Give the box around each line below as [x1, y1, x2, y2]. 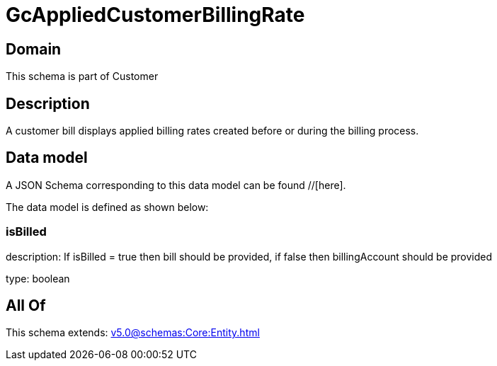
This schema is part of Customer [6, 70, 159, 83]
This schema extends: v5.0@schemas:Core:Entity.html [6, 326, 260, 339]
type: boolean [6, 272, 70, 285]
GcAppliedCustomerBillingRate [6, 3, 305, 27]
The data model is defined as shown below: [6, 200, 209, 213]
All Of [6, 297, 46, 315]
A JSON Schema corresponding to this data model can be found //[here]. [6, 178, 346, 191]
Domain [6, 40, 62, 58]
